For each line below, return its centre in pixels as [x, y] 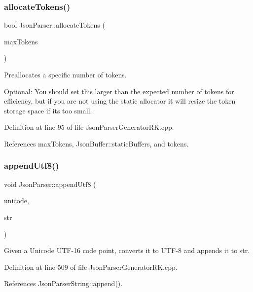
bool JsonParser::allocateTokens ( [54, 25]
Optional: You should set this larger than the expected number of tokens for [119, 91]
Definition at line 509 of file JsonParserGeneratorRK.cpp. [91, 267]
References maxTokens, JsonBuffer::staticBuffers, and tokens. [96, 143]
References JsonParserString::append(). [63, 283]
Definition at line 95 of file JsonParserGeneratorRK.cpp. [89, 127]
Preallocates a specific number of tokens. [65, 74]
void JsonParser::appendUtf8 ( [50, 184]
